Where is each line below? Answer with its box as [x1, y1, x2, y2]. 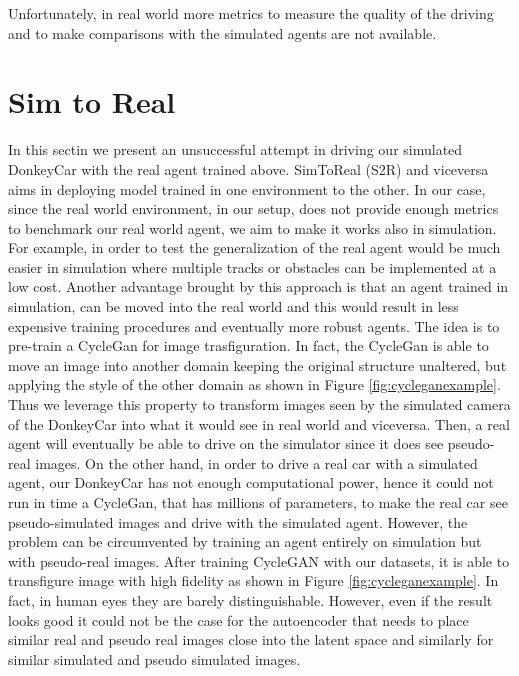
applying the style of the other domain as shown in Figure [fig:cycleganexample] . [8, 374, 501, 395]
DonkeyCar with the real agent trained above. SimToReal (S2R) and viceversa [8, 158, 489, 179]
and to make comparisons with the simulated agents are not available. [8, 22, 437, 43]
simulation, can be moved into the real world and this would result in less [8, 296, 459, 317]
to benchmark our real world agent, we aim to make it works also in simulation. [8, 217, 497, 238]
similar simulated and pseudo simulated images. [8, 648, 301, 669]
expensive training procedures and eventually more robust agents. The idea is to [8, 315, 500, 336]
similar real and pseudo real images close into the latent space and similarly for [8, 629, 494, 650]
